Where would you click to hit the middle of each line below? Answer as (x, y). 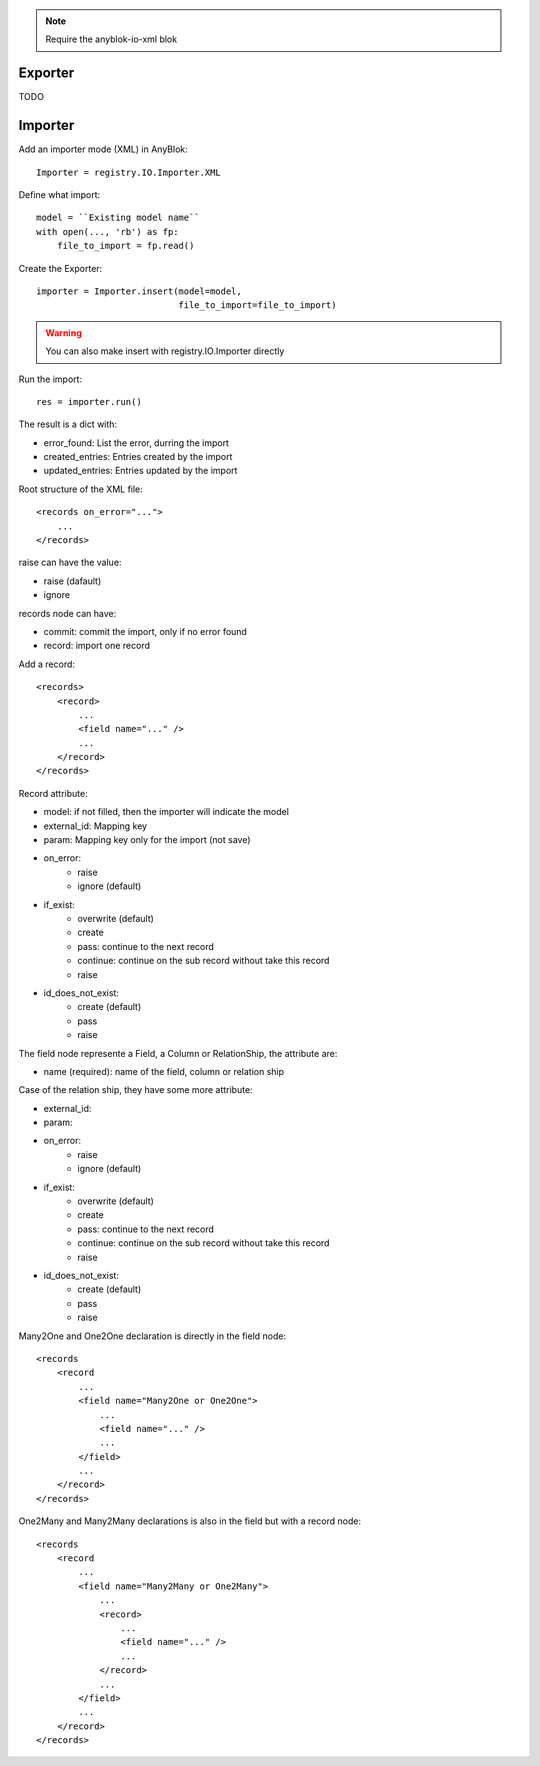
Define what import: (59, 194)
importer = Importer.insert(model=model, (139, 291)
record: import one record (96, 646)
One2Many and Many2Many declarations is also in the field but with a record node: (190, 1521)
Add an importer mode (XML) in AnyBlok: (103, 149)
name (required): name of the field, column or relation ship (164, 1071)
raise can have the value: (70, 562)
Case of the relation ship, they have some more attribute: (136, 1090)
